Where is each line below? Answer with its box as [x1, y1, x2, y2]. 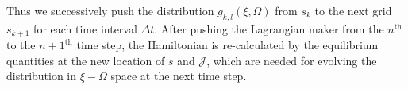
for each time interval [33, 20, 137, 37]
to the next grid [314, 2, 392, 18]
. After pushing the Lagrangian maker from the [154, 20, 384, 37]
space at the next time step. [110, 68, 247, 84]
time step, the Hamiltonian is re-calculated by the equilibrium [76, 37, 379, 53]
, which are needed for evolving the [206, 52, 377, 68]
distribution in [6, 68, 77, 84]
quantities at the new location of [6, 52, 165, 68]
